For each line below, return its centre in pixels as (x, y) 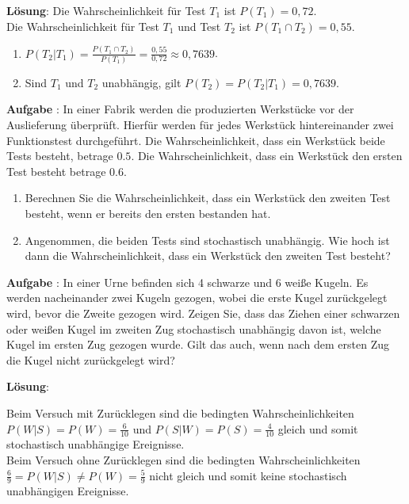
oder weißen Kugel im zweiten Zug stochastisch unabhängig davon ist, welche (194, 328)
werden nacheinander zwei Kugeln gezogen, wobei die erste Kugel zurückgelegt (197, 298)
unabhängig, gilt (141, 82)
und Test (199, 26)
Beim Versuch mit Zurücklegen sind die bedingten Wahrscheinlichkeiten (180, 412)
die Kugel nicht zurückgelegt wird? (91, 359)
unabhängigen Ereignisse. (68, 491)
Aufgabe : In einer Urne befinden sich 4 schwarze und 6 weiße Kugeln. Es (187, 282)
